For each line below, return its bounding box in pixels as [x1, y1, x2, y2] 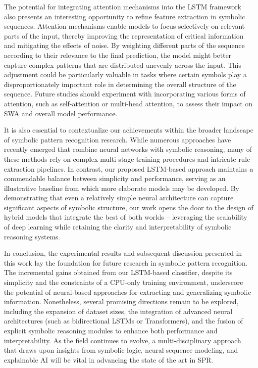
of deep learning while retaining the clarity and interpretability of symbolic [4, 222, 232, 232]
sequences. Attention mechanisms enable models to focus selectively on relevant [4, 21, 245, 31]
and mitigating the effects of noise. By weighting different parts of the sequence [4, 40, 245, 50]
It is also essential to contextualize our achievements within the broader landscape [4, 125, 254, 135]
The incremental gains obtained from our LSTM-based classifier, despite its [4, 267, 233, 277]
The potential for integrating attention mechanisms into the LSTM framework [4, 1, 242, 11]
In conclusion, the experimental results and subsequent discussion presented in [4, 248, 242, 258]
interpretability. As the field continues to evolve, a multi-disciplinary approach [4, 335, 241, 345]
